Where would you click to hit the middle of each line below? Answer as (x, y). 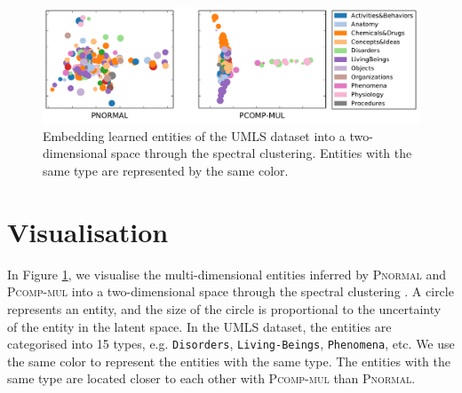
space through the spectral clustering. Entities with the (262, 153)
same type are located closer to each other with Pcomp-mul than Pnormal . (211, 378)
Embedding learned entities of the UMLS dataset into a (194, 135)
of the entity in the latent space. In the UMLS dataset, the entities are (199, 326)
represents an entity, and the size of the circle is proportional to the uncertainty (224, 308)
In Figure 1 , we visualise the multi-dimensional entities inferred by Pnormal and (227, 274)
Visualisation (88, 231)
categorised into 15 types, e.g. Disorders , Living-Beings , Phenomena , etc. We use (231, 344)
